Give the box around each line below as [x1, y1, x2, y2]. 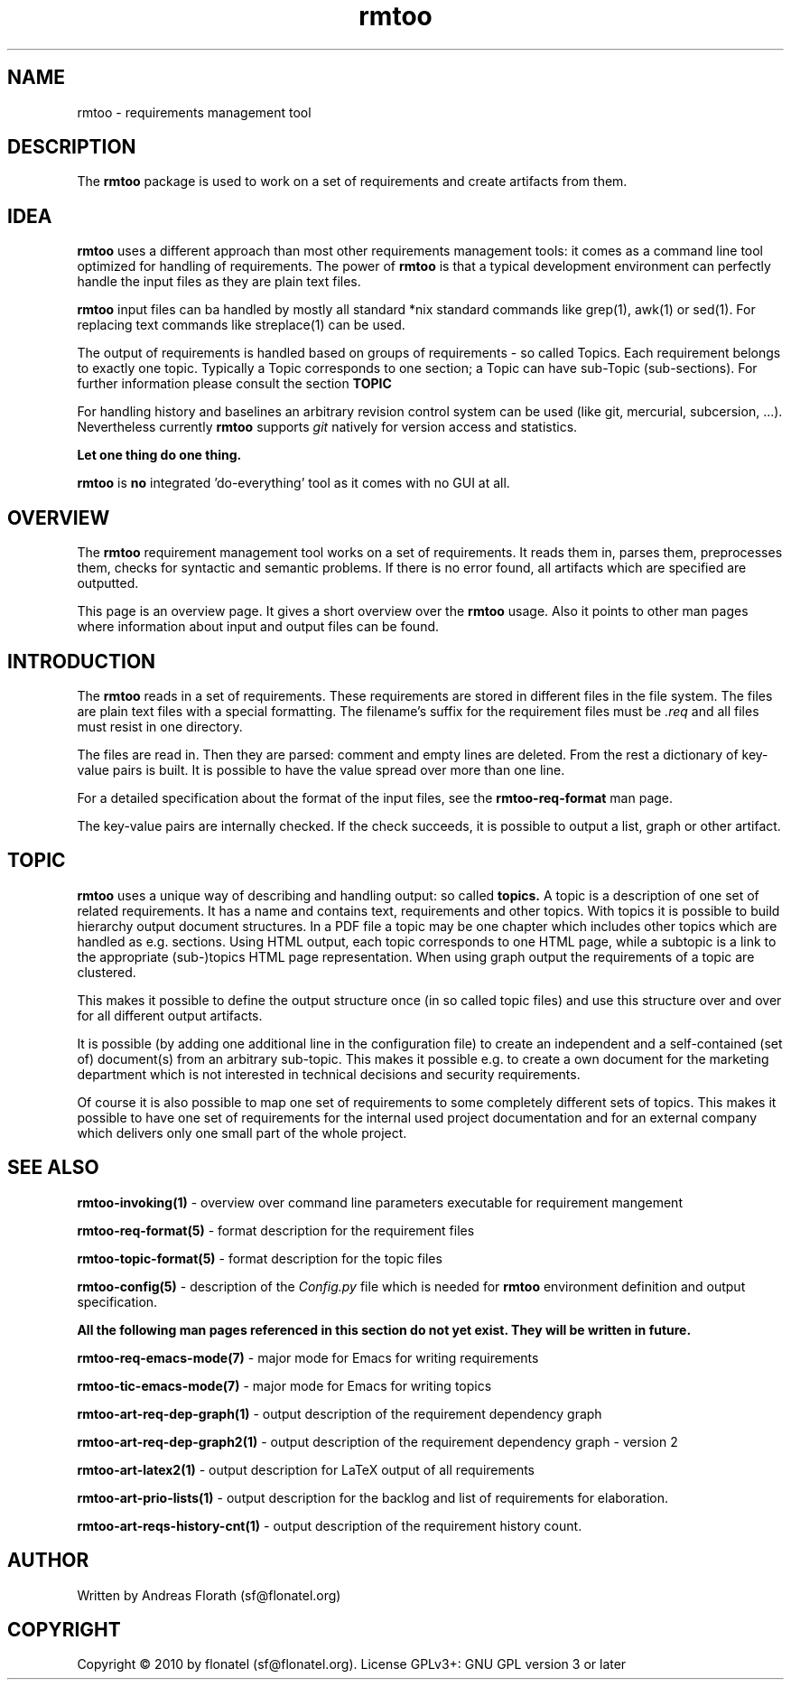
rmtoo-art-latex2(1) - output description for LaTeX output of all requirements [77, 1461, 535, 1477]
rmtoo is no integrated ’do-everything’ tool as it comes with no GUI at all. [77, 475, 510, 491]
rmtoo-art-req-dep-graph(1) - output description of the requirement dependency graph [77, 1405, 602, 1421]
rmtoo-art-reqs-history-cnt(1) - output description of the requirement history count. [77, 1517, 582, 1533]
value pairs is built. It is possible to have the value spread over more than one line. [77, 761, 565, 778]
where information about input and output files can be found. [77, 619, 440, 635]
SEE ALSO [7, 1156, 99, 1179]
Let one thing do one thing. [77, 447, 242, 463]
